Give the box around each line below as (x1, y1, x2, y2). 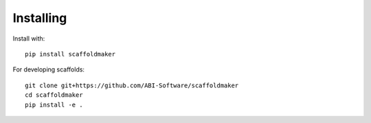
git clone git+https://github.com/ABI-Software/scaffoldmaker (25, 81, 239, 89)
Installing (12, 10, 67, 25)
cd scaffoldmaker (25, 91, 83, 99)
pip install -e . (25, 100, 83, 109)
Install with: (12, 34, 45, 43)
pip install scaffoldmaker (25, 50, 116, 58)
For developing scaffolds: (12, 65, 85, 74)
